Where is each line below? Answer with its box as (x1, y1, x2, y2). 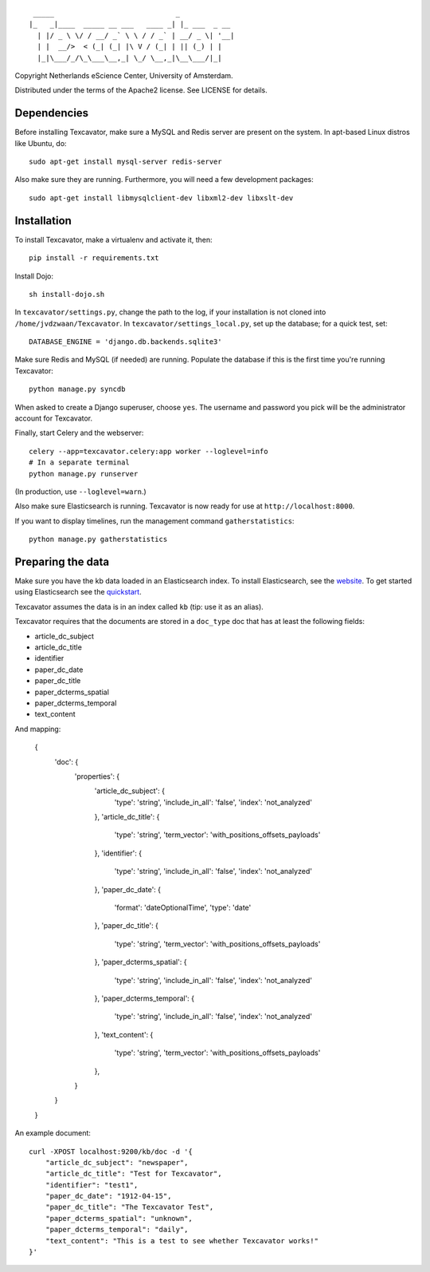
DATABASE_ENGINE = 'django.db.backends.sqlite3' (29, 338, 222, 346)
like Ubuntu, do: (14, 138, 67, 148)
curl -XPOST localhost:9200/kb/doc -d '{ (29, 1147, 193, 1156)
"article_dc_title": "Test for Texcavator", (45, 1169, 222, 1179)
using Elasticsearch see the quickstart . (14, 587, 143, 597)
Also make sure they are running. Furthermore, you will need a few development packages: (14, 175, 314, 184)
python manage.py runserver (29, 469, 139, 478)
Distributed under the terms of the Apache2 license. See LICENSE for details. (14, 85, 268, 95)
